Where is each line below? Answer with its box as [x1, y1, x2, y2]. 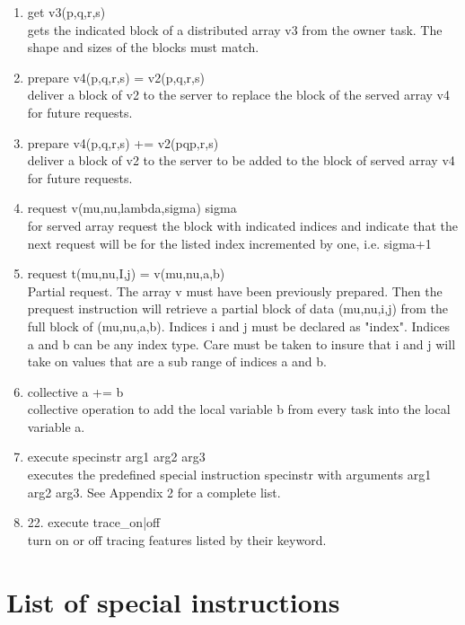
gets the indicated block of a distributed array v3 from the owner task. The [27, 20, 443, 39]
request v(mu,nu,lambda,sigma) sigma [27, 198, 237, 217]
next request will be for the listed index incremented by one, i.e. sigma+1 [27, 233, 432, 252]
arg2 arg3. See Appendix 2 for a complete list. [27, 482, 281, 501]
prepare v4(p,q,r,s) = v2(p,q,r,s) [27, 67, 205, 86]
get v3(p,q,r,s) [27, 3, 106, 21]
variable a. [27, 417, 85, 436]
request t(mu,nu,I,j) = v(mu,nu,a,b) [27, 264, 225, 283]
